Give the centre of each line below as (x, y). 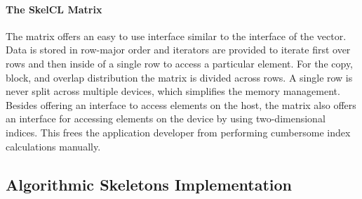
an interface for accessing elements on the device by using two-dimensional (166, 118)
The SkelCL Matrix (54, 9)
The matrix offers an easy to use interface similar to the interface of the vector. (176, 36)
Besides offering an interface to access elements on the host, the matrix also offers (181, 104)
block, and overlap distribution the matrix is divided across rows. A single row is (179, 77)
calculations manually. (53, 146)
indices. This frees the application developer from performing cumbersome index (178, 132)
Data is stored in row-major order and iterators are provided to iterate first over (178, 50)
